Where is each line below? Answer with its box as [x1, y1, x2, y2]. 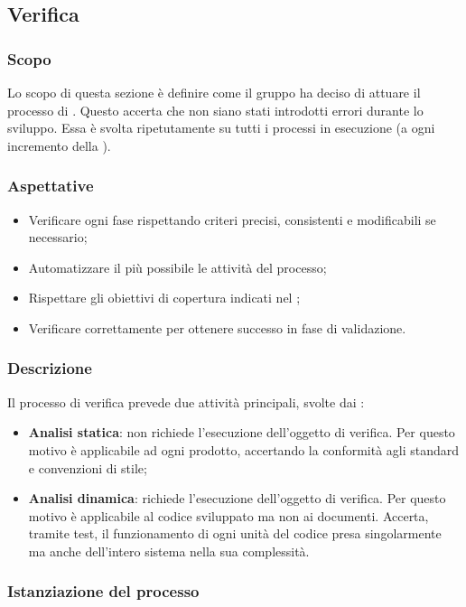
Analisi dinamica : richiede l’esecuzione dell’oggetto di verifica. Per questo [28, 489, 446, 508]
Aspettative [7, 174, 94, 197]
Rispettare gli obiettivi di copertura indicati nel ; [28, 288, 301, 307]
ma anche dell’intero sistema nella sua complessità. [28, 541, 310, 560]
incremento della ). [7, 135, 111, 154]
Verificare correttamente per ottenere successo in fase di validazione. [28, 318, 406, 337]
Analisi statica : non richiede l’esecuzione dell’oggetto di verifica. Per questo [28, 423, 455, 442]
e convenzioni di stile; [28, 458, 147, 477]
